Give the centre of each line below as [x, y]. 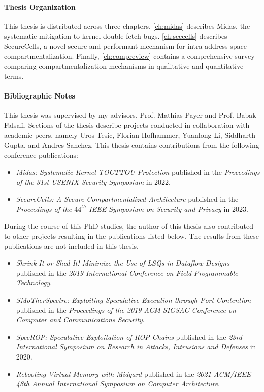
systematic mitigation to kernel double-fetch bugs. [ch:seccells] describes [116, 36]
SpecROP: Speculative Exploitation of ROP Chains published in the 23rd [129, 336]
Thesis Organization [40, 6]
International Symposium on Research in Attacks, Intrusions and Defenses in [136, 347]
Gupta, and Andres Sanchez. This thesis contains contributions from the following [132, 144]
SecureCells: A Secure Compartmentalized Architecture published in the [127, 199]
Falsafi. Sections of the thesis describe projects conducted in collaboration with [127, 125]
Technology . [34, 283]
